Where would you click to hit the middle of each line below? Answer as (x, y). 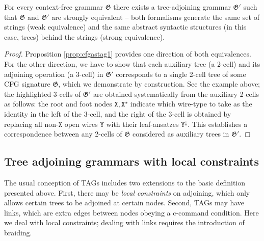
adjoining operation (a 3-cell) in (54, 74)
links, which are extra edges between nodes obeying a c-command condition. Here (131, 212)
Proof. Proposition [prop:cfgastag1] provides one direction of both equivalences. (128, 54)
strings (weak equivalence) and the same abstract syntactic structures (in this (125, 27)
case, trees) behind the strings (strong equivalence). (85, 36)
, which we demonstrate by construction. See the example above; (159, 84)
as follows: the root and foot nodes (58, 104)
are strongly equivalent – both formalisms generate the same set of (155, 17)
